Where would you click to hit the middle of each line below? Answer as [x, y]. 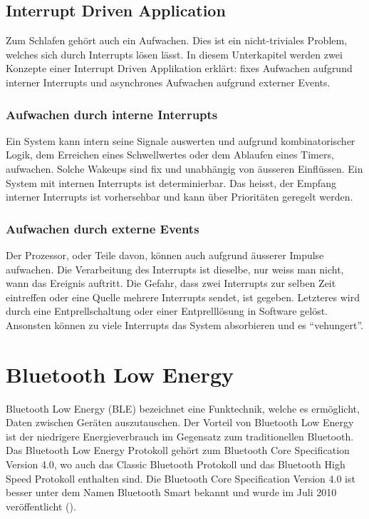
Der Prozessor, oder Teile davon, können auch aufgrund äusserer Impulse [165, 255]
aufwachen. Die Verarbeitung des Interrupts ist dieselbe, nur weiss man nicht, [175, 269]
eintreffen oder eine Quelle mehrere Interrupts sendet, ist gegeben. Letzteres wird [183, 297]
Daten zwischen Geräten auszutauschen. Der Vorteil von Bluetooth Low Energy [180, 422]
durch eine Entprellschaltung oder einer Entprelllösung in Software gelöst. [167, 311]
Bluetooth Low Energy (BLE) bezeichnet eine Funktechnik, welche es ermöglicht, [183, 408]
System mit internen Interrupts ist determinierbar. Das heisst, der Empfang [171, 182]
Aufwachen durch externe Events [103, 228]
